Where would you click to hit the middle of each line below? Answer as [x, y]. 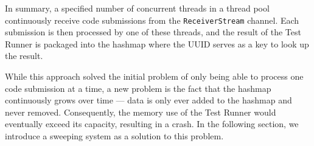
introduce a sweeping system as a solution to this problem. [114, 136]
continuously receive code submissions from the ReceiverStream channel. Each [152, 20]
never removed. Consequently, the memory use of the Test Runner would [141, 112]
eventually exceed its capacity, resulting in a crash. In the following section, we [152, 124]
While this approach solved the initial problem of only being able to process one [154, 76]
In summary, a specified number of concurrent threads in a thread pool [137, 8]
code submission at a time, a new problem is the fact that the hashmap [138, 88]
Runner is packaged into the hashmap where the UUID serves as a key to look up [157, 43]
